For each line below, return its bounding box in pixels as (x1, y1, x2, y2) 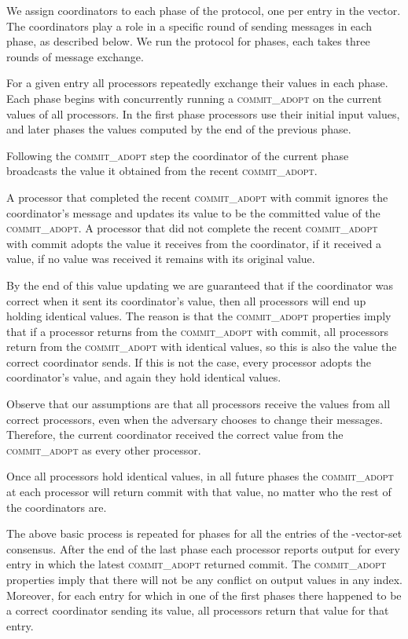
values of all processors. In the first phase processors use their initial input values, (6, 105, 400, 122)
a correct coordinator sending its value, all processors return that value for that (6, 602, 389, 619)
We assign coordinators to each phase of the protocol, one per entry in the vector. (6, 2, 401, 18)
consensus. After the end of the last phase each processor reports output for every (6, 540, 400, 557)
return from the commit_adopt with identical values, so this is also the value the (6, 338, 397, 355)
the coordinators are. (6, 498, 107, 515)
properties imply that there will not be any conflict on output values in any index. (6, 571, 402, 587)
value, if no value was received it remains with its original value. (6, 250, 315, 267)
